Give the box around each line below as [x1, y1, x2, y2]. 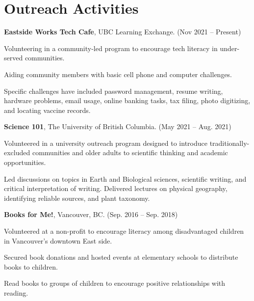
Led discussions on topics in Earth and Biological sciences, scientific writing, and [4, 173, 247, 184]
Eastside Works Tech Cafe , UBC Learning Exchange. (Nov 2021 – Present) [4, 27, 241, 37]
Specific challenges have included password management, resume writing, [4, 85, 223, 96]
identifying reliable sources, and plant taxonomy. [4, 192, 150, 203]
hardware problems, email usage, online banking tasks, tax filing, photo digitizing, [4, 95, 251, 106]
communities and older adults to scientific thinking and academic [32, 147, 228, 158]
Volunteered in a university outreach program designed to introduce [4, 137, 207, 148]
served [4, 53, 23, 63]
